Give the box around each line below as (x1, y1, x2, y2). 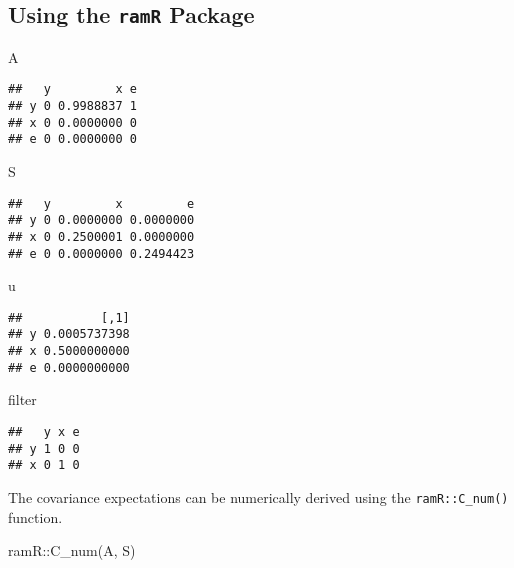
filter (8, 389, 37, 410)
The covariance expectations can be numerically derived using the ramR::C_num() (8, 487, 509, 507)
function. (8, 506, 63, 527)
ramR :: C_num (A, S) (8, 540, 136, 561)
